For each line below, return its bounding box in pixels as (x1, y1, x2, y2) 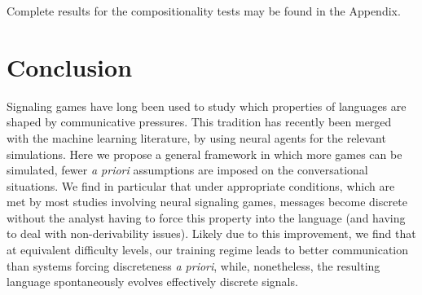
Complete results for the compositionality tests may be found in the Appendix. (7, 2, 401, 19)
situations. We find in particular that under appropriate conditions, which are (7, 177, 395, 194)
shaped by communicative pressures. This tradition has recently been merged (7, 113, 392, 130)
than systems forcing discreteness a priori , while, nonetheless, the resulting (7, 257, 380, 274)
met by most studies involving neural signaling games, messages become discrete (7, 193, 407, 210)
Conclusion (7, 50, 133, 83)
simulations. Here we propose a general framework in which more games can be (7, 145, 402, 162)
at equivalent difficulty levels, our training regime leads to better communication (7, 241, 409, 258)
